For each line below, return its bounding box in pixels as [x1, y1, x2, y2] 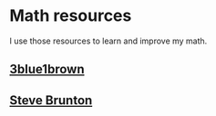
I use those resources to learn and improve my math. [9, 35, 208, 46]
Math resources [9, 5, 132, 26]
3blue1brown [9, 62, 85, 77]
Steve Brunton [9, 92, 93, 108]
